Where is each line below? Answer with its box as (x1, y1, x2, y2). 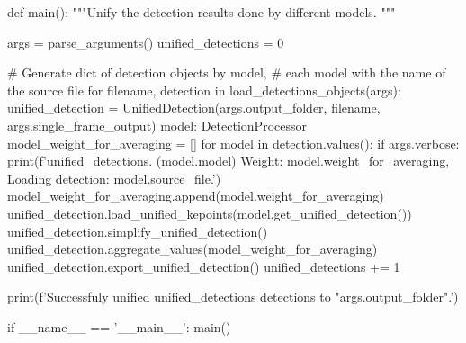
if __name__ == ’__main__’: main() (7, 317, 231, 336)
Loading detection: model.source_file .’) (7, 168, 221, 187)
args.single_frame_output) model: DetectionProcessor (7, 115, 307, 134)
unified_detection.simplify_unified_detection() (7, 221, 268, 240)
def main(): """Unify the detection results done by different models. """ (7, 3, 396, 21)
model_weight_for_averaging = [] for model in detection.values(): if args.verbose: (7, 133, 460, 152)
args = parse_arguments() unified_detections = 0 (7, 32, 284, 51)
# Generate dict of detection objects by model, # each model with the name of (7, 63, 446, 82)
